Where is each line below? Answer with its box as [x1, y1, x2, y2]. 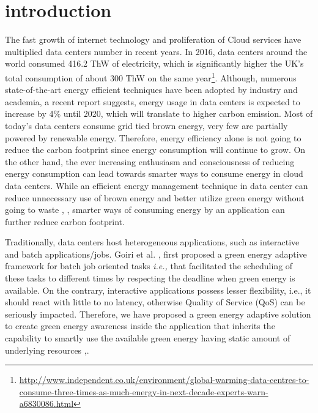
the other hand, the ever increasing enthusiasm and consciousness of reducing [5, 155, 295, 168]
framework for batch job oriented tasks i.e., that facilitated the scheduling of [5, 259, 293, 272]
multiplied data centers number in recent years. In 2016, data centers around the [5, 45, 308, 58]
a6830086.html [19, 397, 74, 410]
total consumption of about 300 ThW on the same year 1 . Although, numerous [5, 69, 297, 84]
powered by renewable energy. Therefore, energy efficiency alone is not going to [5, 131, 301, 144]
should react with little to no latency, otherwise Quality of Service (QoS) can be [5, 296, 305, 308]
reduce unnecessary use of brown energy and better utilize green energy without [5, 191, 305, 204]
